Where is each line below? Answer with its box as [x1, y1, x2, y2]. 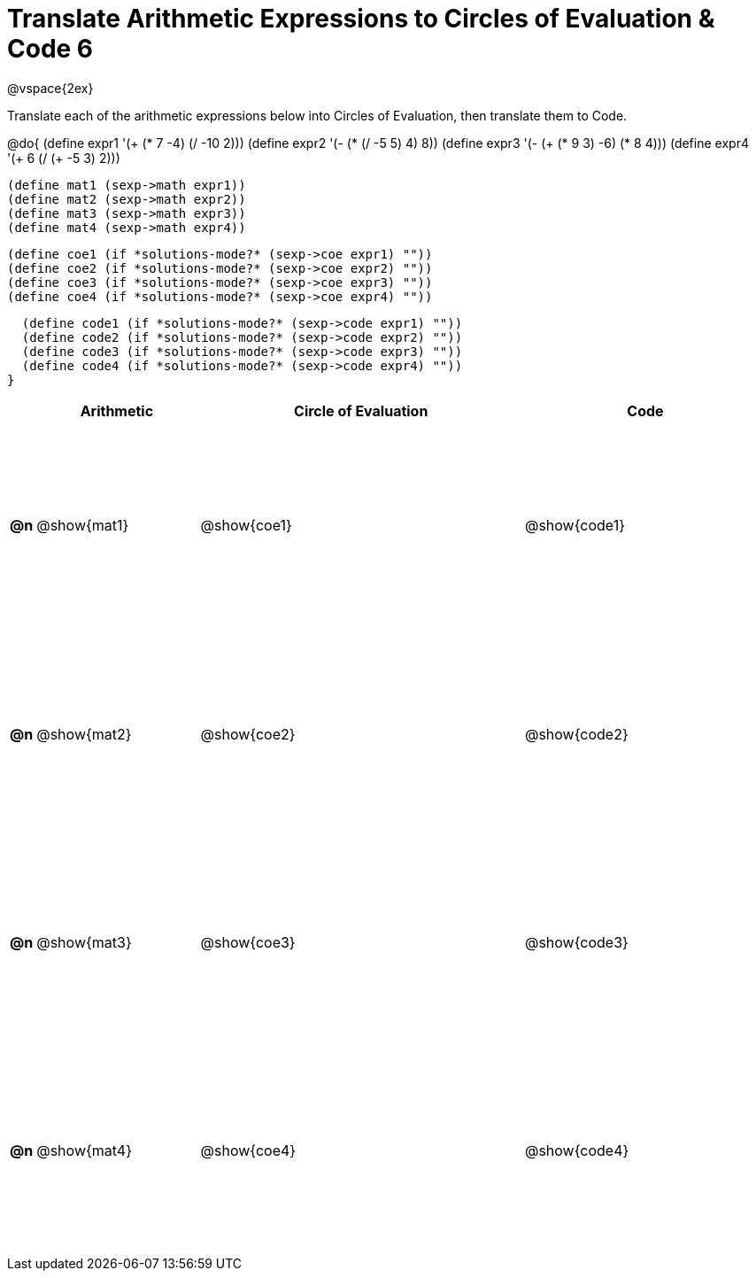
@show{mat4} [36, 1142, 132, 1160]
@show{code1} [524, 516, 625, 535]
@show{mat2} [36, 724, 132, 743]
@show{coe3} [200, 933, 296, 952]
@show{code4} [524, 1142, 629, 1160]
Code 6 [7, 34, 94, 64]
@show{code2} [524, 724, 629, 743]
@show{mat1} [36, 516, 129, 535]
